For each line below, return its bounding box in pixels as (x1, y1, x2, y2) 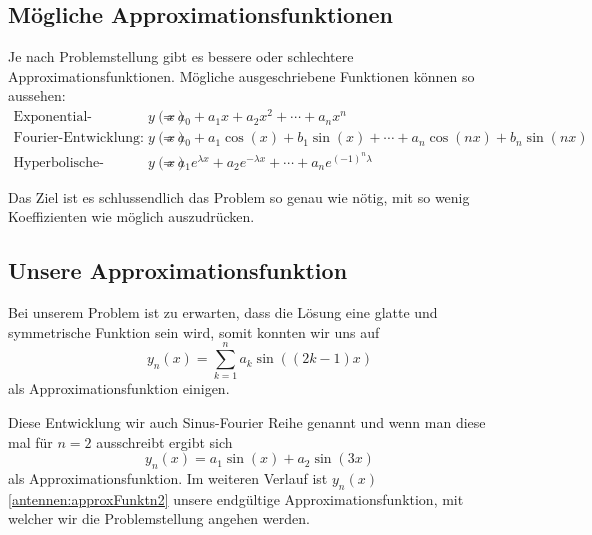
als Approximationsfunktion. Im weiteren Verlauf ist (8, 468, 328, 489)
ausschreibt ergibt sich (96, 431, 233, 452)
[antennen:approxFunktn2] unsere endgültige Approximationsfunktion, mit (8, 488, 464, 509)
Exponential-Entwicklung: (13, 110, 92, 125)
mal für (8, 431, 53, 452)
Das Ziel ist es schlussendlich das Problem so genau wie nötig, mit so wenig (8, 186, 470, 207)
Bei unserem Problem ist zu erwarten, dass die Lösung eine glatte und (8, 302, 438, 323)
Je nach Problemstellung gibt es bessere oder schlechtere (8, 46, 354, 67)
